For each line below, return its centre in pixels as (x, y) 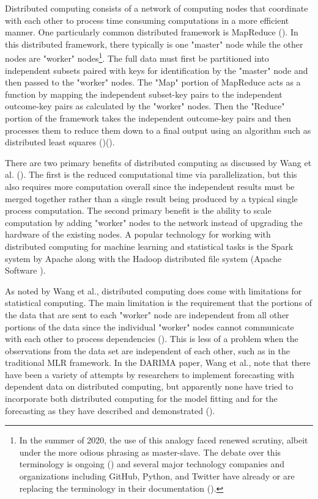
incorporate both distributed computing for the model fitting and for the (141, 399)
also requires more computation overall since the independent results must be (150, 186)
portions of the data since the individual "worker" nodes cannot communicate (150, 326)
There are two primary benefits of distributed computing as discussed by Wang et (158, 162)
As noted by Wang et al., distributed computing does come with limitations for (153, 290)
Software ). (25, 270)
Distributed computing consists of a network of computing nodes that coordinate (157, 8)
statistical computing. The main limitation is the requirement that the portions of (159, 303)
